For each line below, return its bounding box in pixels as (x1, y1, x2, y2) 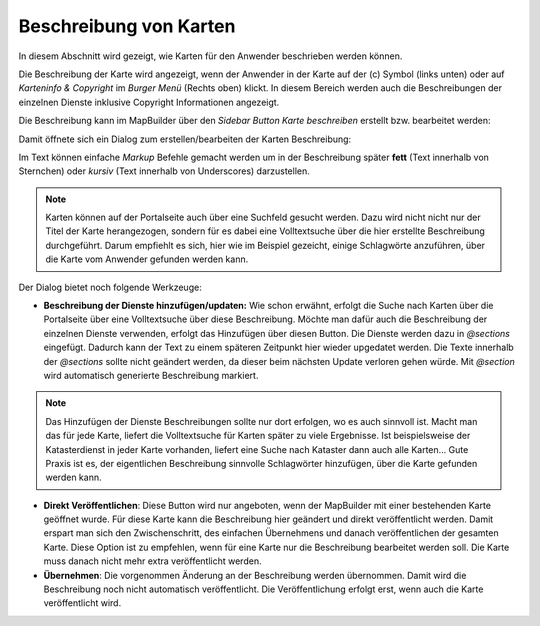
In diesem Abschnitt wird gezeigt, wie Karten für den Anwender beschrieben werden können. (18, 50, 403, 62)
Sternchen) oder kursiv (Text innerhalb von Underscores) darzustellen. (18, 165, 310, 177)
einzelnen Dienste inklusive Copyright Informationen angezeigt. (18, 96, 280, 108)
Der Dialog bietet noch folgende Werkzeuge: (18, 281, 202, 293)
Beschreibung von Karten (18, 15, 236, 37)
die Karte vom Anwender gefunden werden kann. (45, 253, 249, 265)
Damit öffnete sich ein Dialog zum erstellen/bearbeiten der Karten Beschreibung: (18, 133, 352, 145)
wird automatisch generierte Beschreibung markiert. (43, 369, 259, 381)
